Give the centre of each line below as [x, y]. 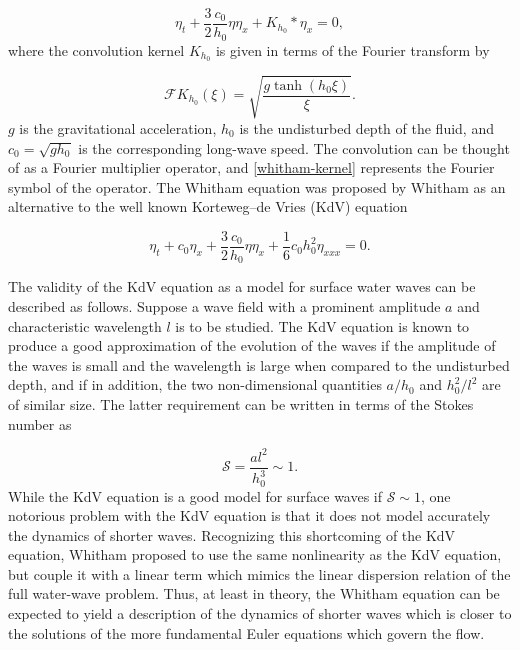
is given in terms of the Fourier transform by [352, 49]
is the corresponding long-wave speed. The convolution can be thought [294, 147]
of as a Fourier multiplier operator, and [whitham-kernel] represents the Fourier [251, 167]
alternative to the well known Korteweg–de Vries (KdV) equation [208, 206]
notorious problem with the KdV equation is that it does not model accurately [249, 515]
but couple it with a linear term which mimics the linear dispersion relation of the [259, 573]
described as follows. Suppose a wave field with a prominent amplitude [224, 306]
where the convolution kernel [96, 49]
